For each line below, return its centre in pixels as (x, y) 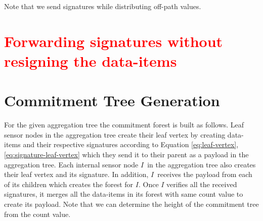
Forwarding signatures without (114, 41)
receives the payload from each (205, 174)
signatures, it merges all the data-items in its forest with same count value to (124, 194)
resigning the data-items (91, 60)
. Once (148, 184)
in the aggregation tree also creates (202, 164)
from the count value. (37, 214)
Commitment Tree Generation (112, 100)
